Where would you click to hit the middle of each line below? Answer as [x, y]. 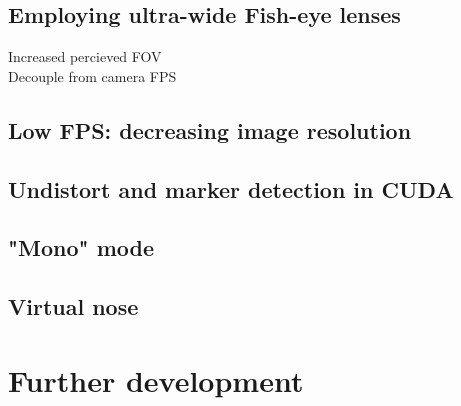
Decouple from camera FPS [92, 75]
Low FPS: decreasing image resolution [210, 129]
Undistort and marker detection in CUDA [231, 188]
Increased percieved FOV [85, 56]
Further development [156, 379]
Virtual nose [73, 306]
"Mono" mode [81, 247]
